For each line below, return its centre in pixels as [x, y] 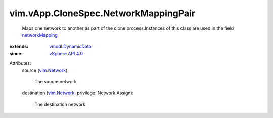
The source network [56, 81]
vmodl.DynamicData [70, 47]
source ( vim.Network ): [45, 70]
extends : [19, 47]
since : [16, 53]
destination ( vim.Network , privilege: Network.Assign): [78, 93]
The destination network [60, 104]
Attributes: [20, 63]
